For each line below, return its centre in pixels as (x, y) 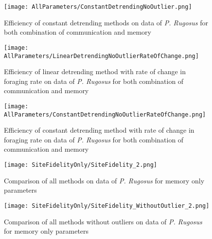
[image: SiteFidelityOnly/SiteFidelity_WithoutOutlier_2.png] (107, 206)
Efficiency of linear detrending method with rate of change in (95, 71)
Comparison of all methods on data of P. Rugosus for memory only (104, 180)
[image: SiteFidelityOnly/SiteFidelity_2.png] (80, 165)
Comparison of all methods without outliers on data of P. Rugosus (103, 221)
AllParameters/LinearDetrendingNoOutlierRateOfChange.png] (101, 56)
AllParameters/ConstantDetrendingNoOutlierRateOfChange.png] (105, 114)
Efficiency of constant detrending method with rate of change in (99, 130)
